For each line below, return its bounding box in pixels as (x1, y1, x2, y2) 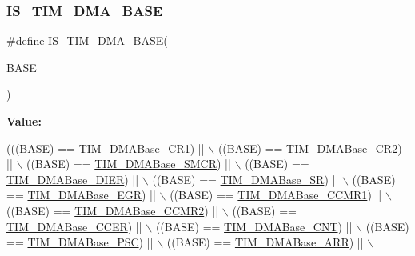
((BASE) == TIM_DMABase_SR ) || (152, 170, 339, 187)
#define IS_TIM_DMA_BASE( (6, 32, 168, 49)
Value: (6, 113, 42, 129)
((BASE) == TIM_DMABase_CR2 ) (217, 139, 402, 156)
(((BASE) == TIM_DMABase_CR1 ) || (6, 139, 205, 156)
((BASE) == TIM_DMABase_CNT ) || (155, 218, 353, 234)
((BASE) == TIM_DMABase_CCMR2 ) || (6, 202, 219, 218)
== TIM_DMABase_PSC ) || (6, 234, 154, 250)
